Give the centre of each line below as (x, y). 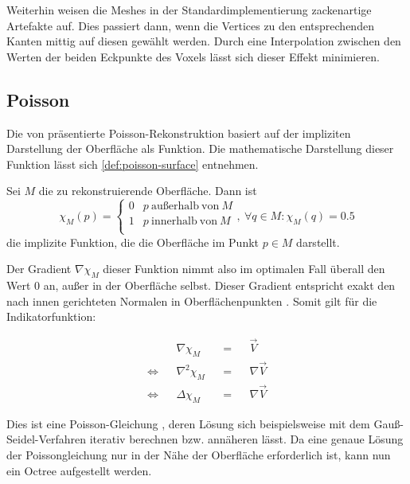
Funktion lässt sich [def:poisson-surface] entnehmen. (133, 164)
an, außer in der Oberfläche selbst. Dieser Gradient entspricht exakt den (219, 285)
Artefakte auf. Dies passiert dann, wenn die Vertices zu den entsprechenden (190, 25)
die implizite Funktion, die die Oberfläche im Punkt (133, 242)
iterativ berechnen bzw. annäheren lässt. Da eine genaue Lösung (246, 439)
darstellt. (318, 242)
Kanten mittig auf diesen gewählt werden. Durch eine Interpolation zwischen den (204, 41)
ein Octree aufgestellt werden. (79, 470)
